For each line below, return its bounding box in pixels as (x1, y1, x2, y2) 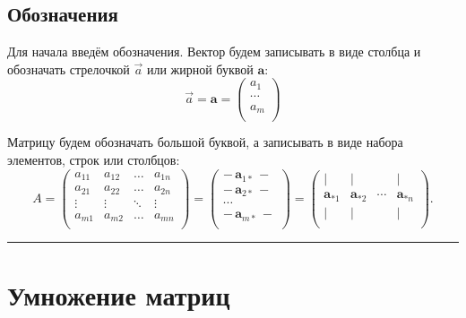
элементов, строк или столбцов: (7, 150, 180, 169)
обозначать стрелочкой (7, 59, 130, 78)
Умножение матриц (7, 277, 230, 314)
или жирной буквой (146, 59, 254, 78)
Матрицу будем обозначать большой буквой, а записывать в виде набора (7, 133, 403, 151)
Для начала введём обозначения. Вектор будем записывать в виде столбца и (7, 42, 421, 61)
